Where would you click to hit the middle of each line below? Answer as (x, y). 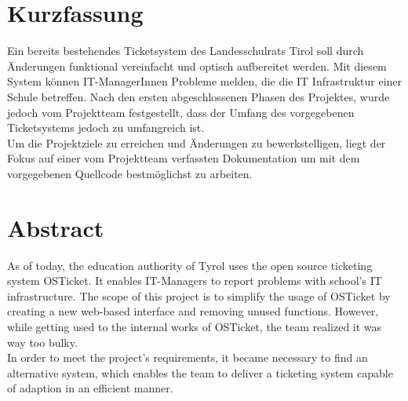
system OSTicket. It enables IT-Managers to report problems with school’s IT (195, 281)
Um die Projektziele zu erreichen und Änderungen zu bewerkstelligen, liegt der (197, 142)
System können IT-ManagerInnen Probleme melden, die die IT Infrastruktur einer (205, 81)
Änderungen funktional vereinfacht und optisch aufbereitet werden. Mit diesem (197, 66)
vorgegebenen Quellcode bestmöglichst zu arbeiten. (130, 173)
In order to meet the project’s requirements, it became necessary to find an (188, 357)
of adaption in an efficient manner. (90, 388)
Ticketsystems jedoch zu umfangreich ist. (106, 128)
